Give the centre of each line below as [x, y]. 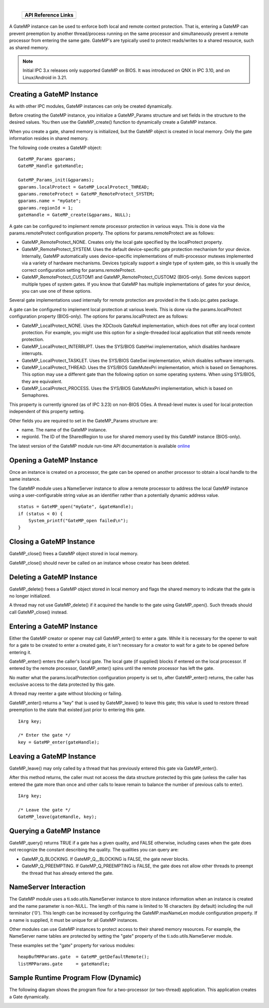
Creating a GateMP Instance [54, 94]
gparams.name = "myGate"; [50, 201]
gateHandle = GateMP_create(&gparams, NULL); [75, 215]
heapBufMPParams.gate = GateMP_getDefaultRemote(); [84, 957]
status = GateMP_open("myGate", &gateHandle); [76, 507]
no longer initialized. [30, 596]
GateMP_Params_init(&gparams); [56, 180]
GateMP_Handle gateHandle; [51, 166]
